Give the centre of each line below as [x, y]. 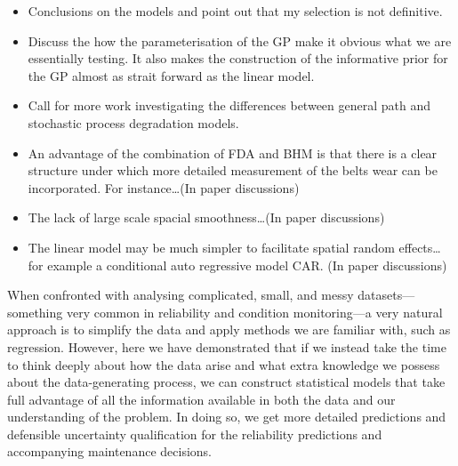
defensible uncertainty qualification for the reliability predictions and [195, 434]
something [35, 312]
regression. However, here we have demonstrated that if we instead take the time [227, 346]
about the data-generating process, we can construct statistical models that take [226, 382]
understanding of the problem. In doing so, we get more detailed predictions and [227, 417]
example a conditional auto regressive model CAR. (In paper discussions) [247, 265]
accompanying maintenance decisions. [109, 451]
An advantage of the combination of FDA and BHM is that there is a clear [233, 153]
